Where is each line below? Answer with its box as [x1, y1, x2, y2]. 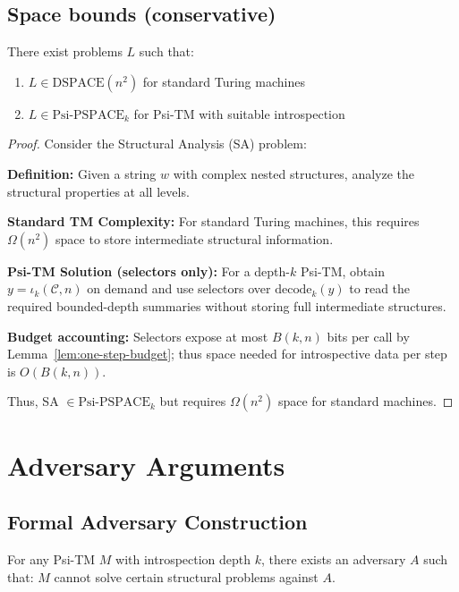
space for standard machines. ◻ [277, 392, 454, 410]
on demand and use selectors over [87, 279, 271, 298]
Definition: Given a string [7, 164, 157, 182]
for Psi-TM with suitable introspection [133, 104, 345, 123]
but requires [159, 392, 226, 410]
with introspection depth [115, 549, 251, 568]
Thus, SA [7, 392, 59, 410]
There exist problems [7, 42, 123, 61]
